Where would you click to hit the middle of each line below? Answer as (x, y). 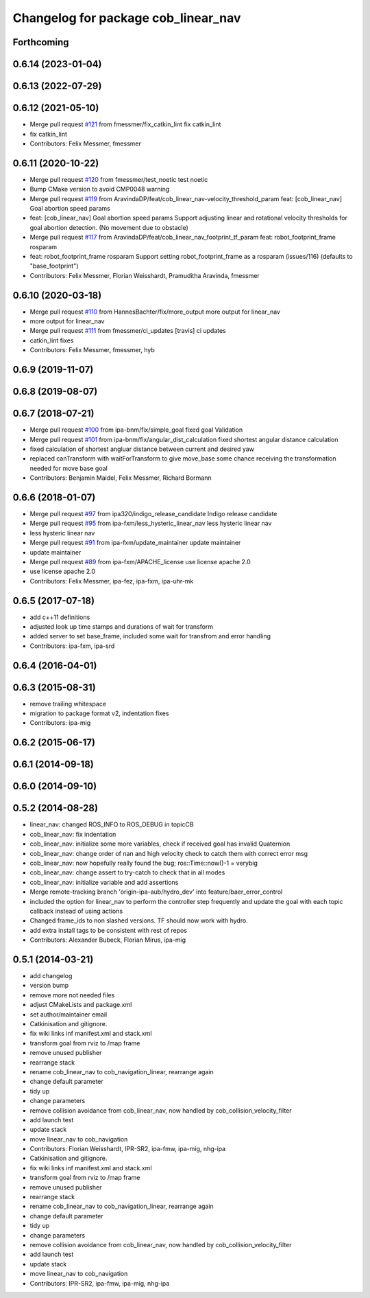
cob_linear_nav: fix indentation (73, 834)
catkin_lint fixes (52, 340)
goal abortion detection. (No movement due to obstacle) (109, 227)
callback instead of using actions (76, 911)
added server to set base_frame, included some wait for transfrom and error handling (150, 636)
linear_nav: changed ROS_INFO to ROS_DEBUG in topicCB (112, 824)
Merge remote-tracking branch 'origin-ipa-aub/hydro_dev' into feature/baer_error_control (156, 892)
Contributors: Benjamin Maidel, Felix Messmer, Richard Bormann (121, 478)
